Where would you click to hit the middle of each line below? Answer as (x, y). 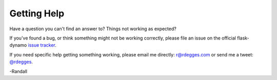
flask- (243, 38)
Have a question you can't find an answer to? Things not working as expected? (93, 29)
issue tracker (42, 45)
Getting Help (37, 13)
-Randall (18, 71)
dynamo (18, 45)
